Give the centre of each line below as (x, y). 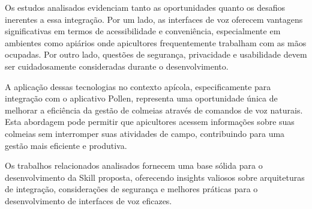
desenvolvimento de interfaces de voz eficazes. (88, 200)
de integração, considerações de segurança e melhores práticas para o (131, 189)
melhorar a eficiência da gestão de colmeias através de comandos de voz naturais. (154, 110)
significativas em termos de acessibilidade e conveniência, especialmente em (143, 31)
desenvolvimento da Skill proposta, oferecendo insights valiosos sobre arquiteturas (155, 177)
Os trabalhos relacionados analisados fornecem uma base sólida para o (134, 165)
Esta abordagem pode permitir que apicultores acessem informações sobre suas (150, 122)
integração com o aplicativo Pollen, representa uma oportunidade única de (141, 98)
